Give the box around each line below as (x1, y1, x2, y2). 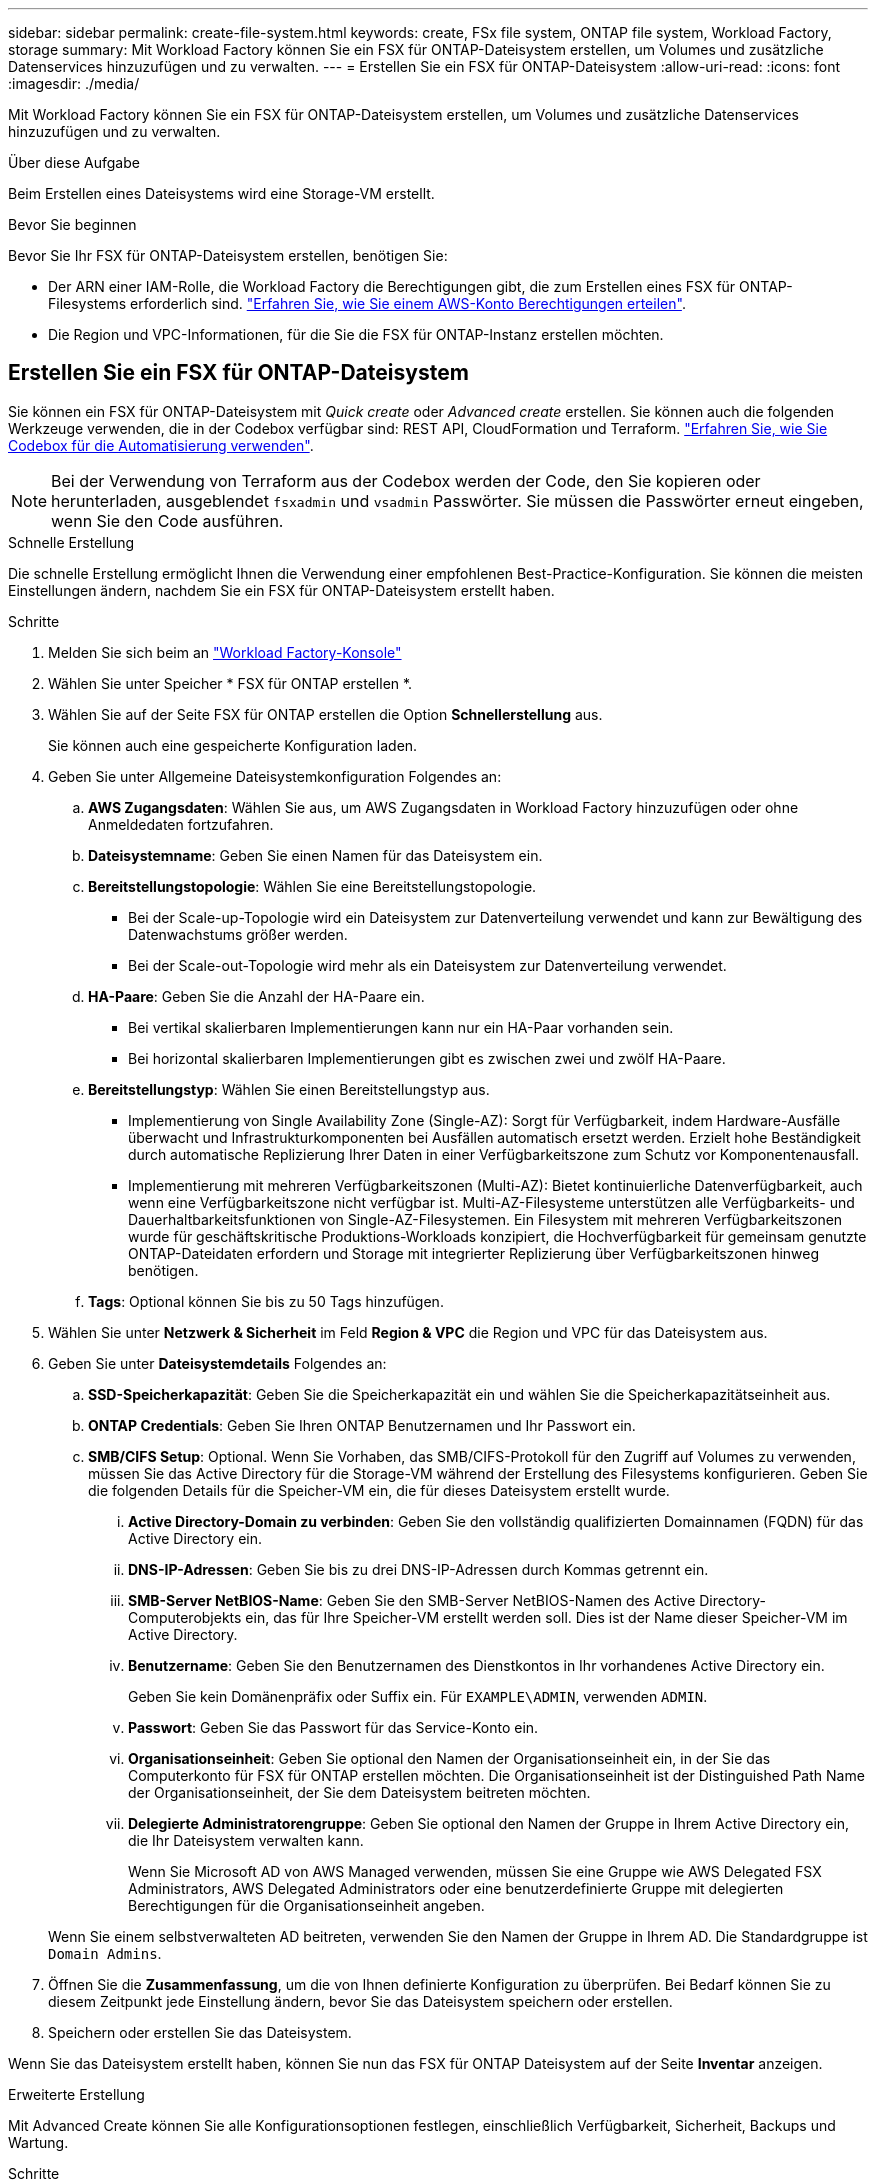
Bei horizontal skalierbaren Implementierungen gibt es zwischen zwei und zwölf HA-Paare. (128, 1049, 726, 1067)
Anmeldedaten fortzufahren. (88, 815, 274, 833)
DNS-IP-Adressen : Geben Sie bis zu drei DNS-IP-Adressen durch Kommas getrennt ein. (128, 1560, 709, 1578)
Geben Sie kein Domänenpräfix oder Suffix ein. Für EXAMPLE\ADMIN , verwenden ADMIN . (128, 1687, 708, 1705)
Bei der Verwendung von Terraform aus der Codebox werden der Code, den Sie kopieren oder (51, 470, 761, 491)
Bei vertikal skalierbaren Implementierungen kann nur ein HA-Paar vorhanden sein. (128, 1018, 674, 1036)
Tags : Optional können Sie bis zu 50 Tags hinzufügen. (88, 1292, 444, 1310)
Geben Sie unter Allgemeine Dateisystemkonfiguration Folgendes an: (48, 767, 502, 785)
